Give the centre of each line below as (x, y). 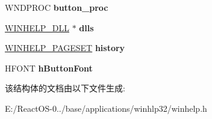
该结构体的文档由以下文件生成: (65, 88)
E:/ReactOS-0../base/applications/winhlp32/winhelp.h (106, 108)
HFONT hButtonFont (49, 68)
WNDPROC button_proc (57, 7)
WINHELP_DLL (37, 27)
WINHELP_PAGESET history (65, 48)
